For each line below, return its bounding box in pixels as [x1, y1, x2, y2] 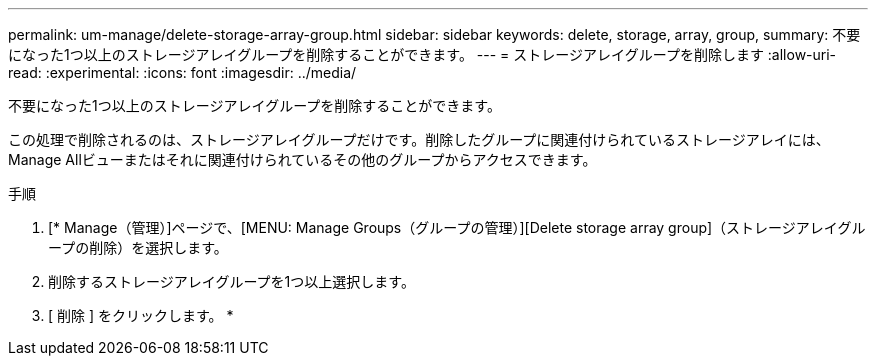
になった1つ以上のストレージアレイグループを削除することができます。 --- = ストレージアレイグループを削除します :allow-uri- [8, 46, 837, 63]
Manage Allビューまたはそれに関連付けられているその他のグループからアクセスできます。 [8, 151, 597, 168]
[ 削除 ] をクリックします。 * [48, 307, 234, 324]
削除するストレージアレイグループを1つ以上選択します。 [48, 273, 415, 290]
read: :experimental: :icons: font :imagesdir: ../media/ [8, 64, 357, 81]
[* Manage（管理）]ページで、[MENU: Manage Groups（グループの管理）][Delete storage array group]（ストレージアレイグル [48, 219, 866, 236]
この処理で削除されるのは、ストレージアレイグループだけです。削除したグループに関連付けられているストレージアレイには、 [8, 131, 830, 148]
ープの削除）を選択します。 [48, 239, 228, 256]
